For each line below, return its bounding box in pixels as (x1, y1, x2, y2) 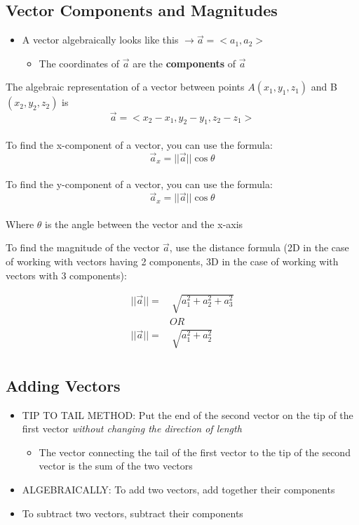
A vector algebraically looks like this (22, 32, 179, 47)
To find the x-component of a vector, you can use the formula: (6, 138, 273, 152)
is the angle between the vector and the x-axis (45, 216, 243, 231)
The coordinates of (39, 55, 120, 70)
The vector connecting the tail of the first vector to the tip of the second (39, 444, 351, 459)
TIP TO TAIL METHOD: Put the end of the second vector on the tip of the (22, 407, 353, 422)
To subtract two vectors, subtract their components (22, 505, 243, 520)
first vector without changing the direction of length (22, 421, 242, 436)
